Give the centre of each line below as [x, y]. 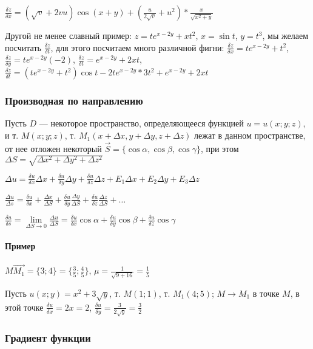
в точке [266, 293]
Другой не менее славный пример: [68, 35]
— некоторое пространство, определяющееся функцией [141, 123]
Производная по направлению [74, 101]
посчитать [23, 47]
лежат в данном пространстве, [250, 135]
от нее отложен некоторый [53, 148]
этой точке [24, 307]
